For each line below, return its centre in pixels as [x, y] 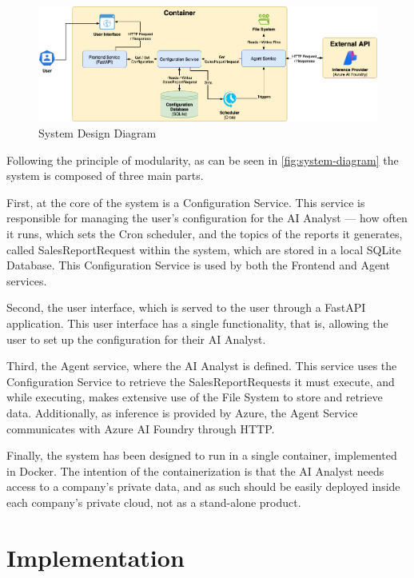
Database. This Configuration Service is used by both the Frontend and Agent [198, 265]
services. [27, 280]
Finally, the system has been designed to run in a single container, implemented [202, 455]
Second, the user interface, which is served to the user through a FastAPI [186, 307]
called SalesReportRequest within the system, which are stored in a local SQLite [204, 249]
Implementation [96, 557]
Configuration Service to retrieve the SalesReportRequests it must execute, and [201, 381]
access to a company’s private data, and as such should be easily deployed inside [203, 486]
